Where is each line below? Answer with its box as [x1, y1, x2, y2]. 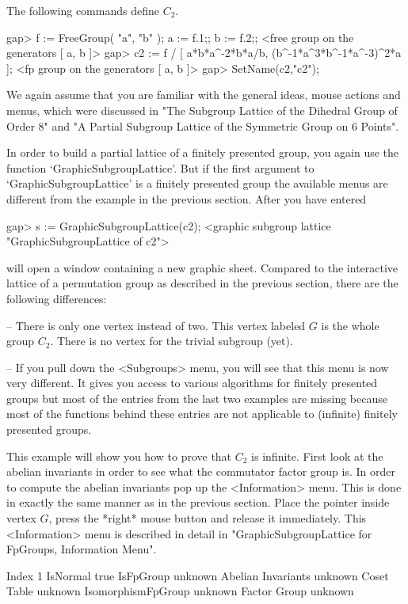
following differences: [6, 290, 107, 306]
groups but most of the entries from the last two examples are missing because [6, 389, 387, 406]
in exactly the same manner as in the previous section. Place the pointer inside [6, 494, 390, 511]
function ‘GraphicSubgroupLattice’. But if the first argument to [6, 159, 315, 176]
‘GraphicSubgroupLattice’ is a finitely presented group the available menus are [6, 175, 388, 192]
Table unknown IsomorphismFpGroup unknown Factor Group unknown [6, 583, 354, 599]
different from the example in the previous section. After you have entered [6, 190, 367, 207]
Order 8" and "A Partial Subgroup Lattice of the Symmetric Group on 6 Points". [6, 117, 399, 134]
